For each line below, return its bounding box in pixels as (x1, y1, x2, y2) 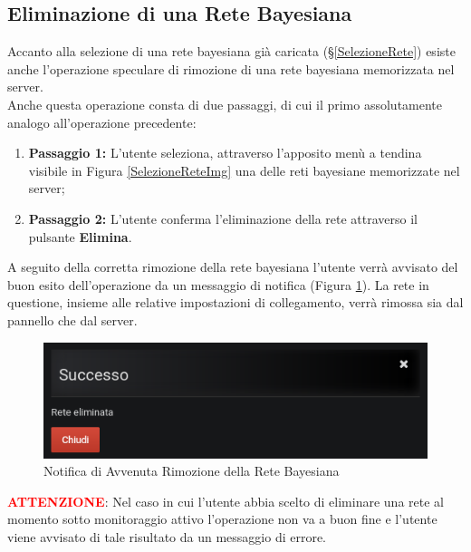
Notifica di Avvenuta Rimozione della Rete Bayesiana (43, 461, 340, 480)
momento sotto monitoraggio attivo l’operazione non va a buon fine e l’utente (7, 509, 437, 528)
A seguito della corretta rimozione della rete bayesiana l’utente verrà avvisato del (7, 257, 458, 276)
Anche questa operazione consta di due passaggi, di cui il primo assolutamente (7, 94, 443, 113)
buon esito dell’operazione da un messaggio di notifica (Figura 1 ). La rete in (7, 275, 429, 294)
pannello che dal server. (7, 310, 138, 329)
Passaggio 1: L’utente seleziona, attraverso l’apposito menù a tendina (28, 143, 422, 162)
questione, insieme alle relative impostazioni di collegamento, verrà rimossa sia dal (7, 293, 464, 312)
